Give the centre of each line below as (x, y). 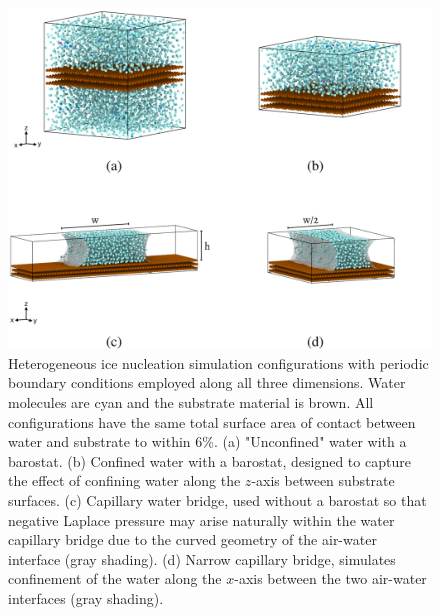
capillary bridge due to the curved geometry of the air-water (192, 539)
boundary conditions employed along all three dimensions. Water (207, 382)
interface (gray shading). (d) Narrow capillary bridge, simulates (202, 558)
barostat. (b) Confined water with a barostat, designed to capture (209, 460)
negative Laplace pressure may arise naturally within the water (201, 519)
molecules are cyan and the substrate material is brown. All (191, 401)
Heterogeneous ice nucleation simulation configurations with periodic (218, 362)
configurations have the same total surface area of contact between (212, 421)
